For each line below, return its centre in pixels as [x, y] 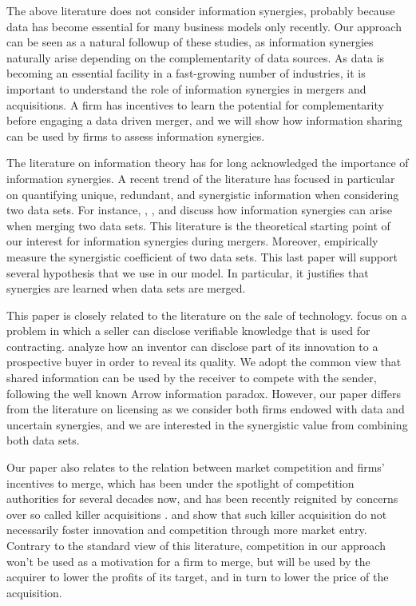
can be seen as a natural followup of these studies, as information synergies [190, 42]
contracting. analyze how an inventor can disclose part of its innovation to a [192, 346]
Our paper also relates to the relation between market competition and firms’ [196, 467]
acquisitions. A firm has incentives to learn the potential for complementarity [195, 104]
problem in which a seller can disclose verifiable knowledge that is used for [188, 331]
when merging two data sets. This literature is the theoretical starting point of [198, 225]
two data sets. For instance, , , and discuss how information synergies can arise [199, 210]
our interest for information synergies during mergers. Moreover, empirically [192, 241]
